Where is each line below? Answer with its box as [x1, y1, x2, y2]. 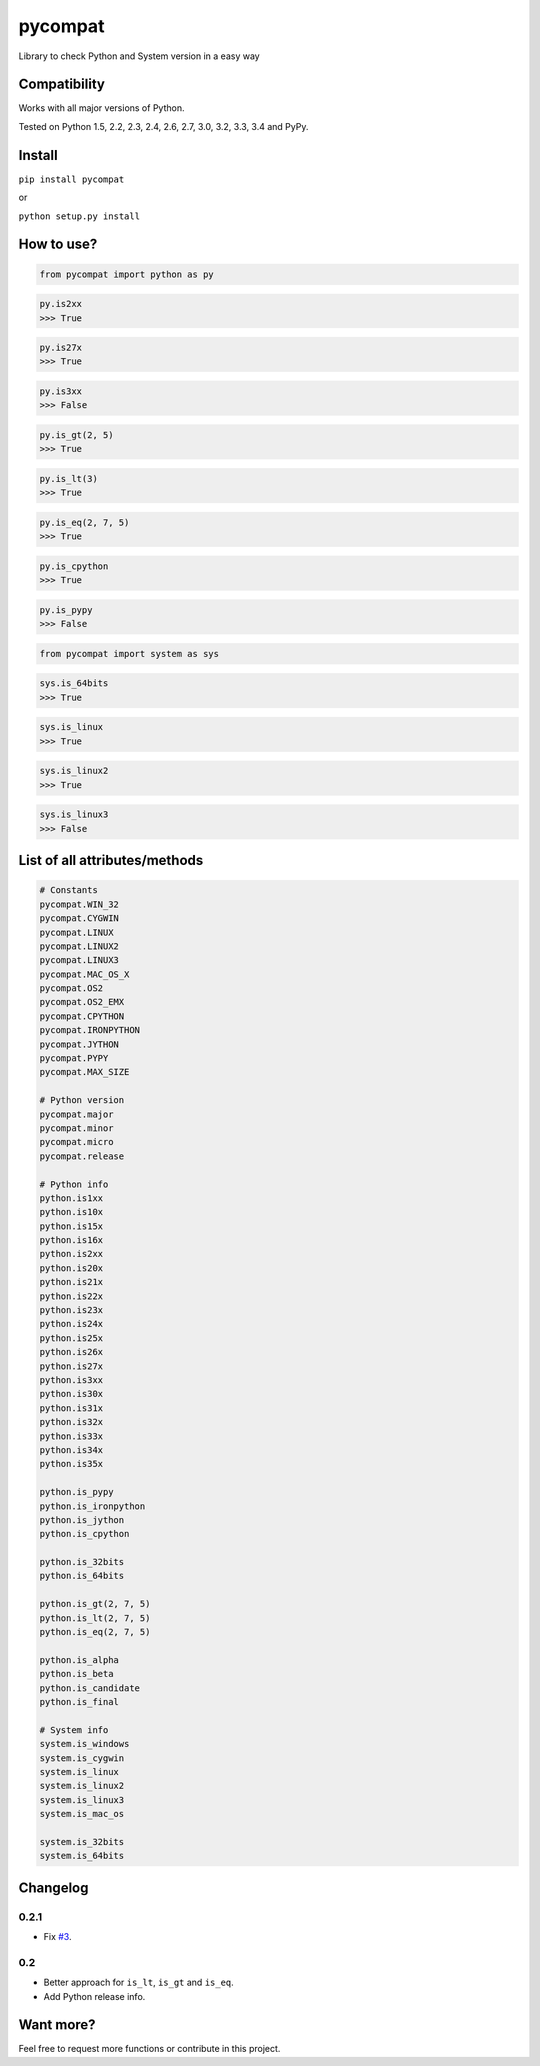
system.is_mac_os [39, 1808, 125, 1820]
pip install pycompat [18, 173, 125, 185]
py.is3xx [39, 386, 83, 397]
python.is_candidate [39, 1682, 140, 1694]
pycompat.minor [39, 1122, 114, 1134]
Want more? [18, 2016, 96, 2034]
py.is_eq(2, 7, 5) [39, 516, 130, 528]
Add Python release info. [43, 1990, 146, 2002]
